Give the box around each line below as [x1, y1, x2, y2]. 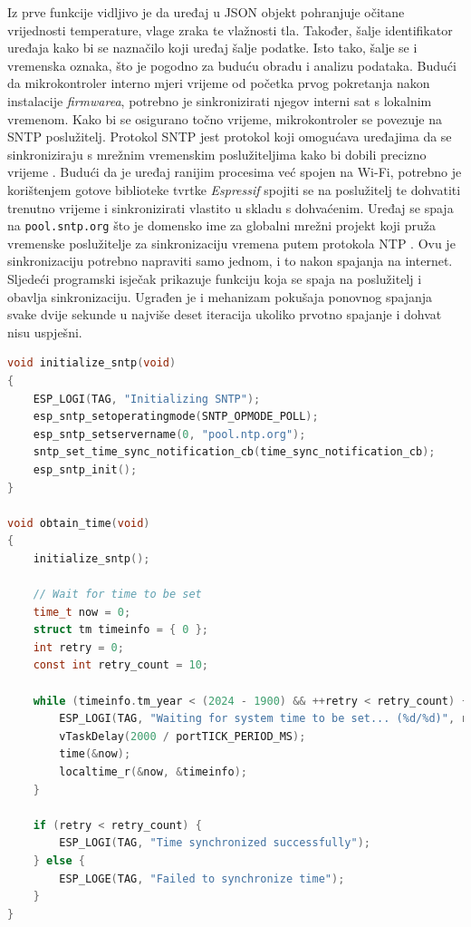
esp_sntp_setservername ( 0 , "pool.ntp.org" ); [33, 427, 306, 441]
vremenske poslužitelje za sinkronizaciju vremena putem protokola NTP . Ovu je [7, 233, 456, 252]
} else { [33, 854, 85, 867]
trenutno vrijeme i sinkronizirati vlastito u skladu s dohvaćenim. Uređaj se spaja [7, 198, 454, 217]
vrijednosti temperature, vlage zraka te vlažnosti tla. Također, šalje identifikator [7, 20, 453, 39]
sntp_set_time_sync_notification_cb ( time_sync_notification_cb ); [33, 445, 436, 459]
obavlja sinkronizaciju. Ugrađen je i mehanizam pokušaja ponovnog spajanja [7, 287, 432, 306]
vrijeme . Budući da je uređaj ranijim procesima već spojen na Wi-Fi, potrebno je [7, 162, 462, 181]
